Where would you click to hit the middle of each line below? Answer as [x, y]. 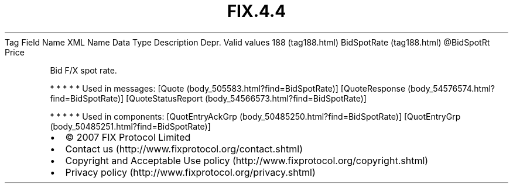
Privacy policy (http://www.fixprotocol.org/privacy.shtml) [190, 172]
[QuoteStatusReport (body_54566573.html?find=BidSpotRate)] [246, 98]
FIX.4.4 [256, 11]
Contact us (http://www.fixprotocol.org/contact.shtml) [184, 149]
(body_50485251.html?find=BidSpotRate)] [130, 126]
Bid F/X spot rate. [83, 70]
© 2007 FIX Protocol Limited [128, 137]
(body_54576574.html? [451, 88]
